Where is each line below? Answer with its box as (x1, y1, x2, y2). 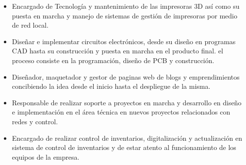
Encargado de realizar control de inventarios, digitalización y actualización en (12, 132, 242, 143)
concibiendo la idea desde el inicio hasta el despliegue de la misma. (12, 81, 211, 91)
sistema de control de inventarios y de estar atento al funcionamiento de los (12, 142, 236, 152)
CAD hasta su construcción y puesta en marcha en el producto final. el (12, 46, 223, 56)
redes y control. (12, 116, 58, 126)
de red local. (12, 20, 49, 30)
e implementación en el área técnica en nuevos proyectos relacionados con (12, 107, 230, 117)
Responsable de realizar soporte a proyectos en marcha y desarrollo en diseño (12, 97, 242, 107)
